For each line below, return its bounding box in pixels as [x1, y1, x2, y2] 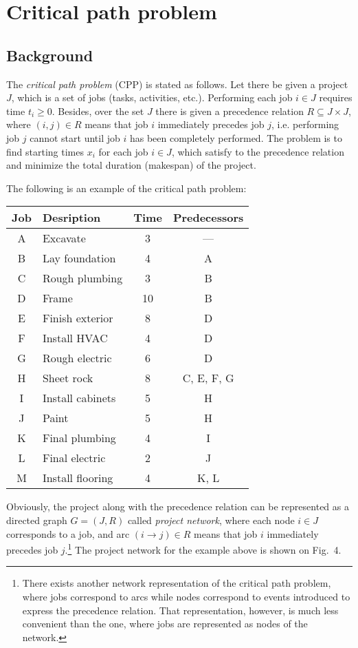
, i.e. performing [271, 117, 339, 132]
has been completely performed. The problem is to [129, 130, 342, 145]
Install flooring [42, 470, 113, 486]
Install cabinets [42, 390, 116, 406]
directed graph [6, 512, 67, 527]
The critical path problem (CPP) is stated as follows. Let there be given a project [6, 76, 348, 91]
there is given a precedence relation [155, 103, 304, 118]
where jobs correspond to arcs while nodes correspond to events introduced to [22, 589, 350, 603]
